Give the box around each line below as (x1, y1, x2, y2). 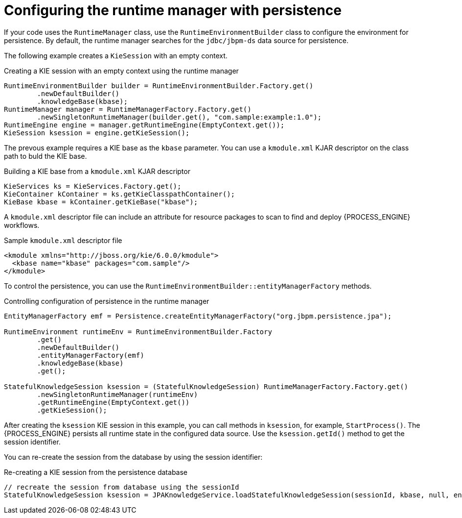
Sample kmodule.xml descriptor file (4, 236, 122, 245)
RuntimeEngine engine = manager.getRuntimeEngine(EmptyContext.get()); (4, 121, 285, 129)
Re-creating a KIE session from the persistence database (4, 468, 187, 476)
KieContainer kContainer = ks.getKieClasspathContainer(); (4, 190, 235, 198)
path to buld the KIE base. (4, 151, 87, 160)
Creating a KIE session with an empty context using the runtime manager (4, 66, 239, 75)
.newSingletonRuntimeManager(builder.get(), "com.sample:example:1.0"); (37, 113, 322, 121)
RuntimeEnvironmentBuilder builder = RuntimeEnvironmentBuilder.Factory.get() (4, 81, 314, 90)
